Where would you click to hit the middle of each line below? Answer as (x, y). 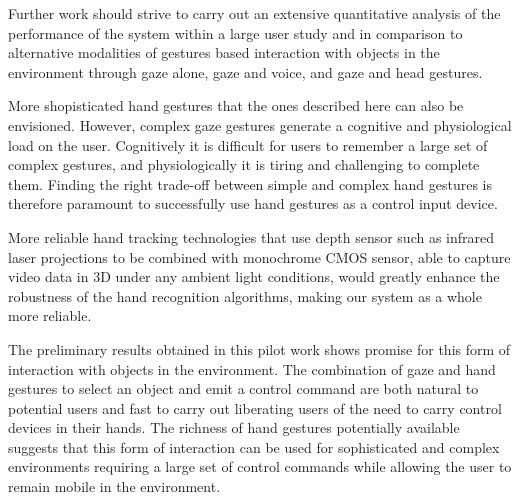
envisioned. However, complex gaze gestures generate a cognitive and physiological (260, 124)
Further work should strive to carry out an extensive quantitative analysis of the (254, 13)
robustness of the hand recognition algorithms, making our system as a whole (245, 295)
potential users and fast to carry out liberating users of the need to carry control (255, 407)
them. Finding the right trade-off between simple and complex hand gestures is (250, 183)
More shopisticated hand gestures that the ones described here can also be (236, 105)
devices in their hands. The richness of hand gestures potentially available (234, 427)
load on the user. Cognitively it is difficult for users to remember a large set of (248, 144)
